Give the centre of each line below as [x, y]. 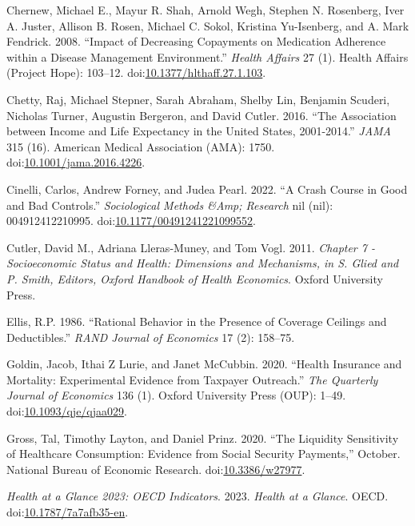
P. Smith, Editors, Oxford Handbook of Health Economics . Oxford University [195, 278]
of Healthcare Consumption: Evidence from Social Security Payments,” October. [204, 454]
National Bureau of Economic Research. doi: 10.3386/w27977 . [156, 469]
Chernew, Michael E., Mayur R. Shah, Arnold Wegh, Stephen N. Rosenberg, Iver [206, 10]
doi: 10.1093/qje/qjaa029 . [67, 411]
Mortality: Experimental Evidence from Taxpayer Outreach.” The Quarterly [192, 379]
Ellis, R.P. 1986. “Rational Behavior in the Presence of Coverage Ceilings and [197, 321]
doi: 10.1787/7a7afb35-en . [68, 512]
